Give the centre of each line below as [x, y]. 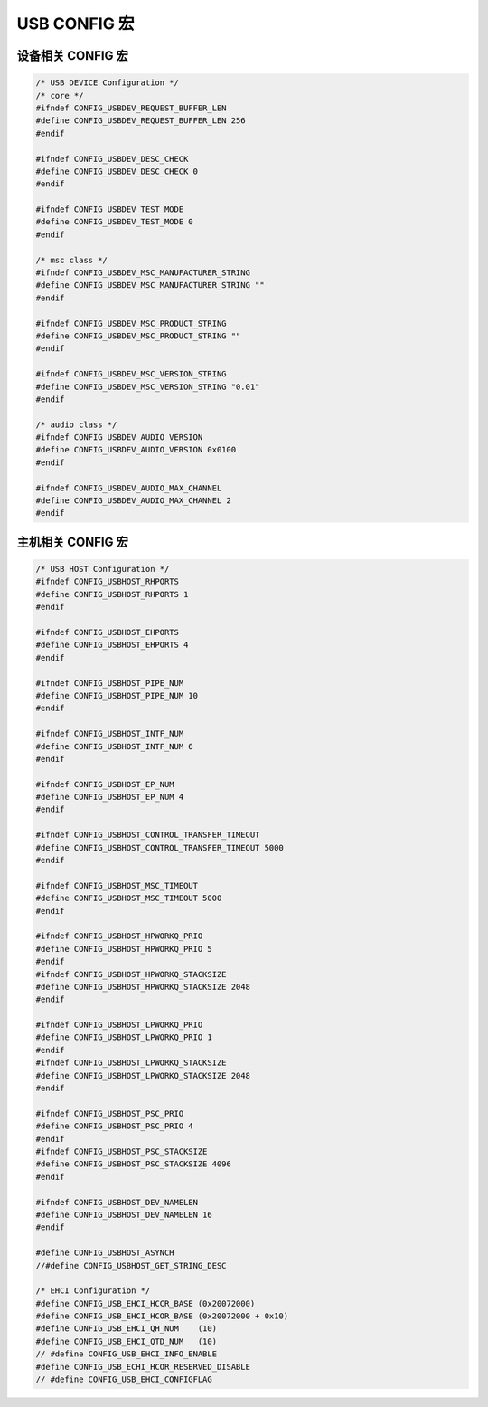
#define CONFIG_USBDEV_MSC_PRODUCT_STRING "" [138, 336]
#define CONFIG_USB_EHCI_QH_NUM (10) [126, 1329]
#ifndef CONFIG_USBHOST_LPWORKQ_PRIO [119, 1025]
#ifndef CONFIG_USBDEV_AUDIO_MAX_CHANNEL [129, 488]
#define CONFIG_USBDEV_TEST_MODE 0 [114, 222]
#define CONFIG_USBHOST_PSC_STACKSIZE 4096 [134, 1164]
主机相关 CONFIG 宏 [72, 542]
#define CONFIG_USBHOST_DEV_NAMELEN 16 [124, 1214]
